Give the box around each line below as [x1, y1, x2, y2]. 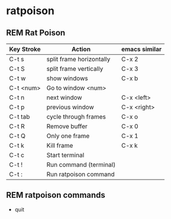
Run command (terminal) [46, 161, 116, 169]
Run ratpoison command [46, 170, 115, 178]
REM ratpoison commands [6, 190, 105, 200]
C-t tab [9, 113, 30, 120]
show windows [46, 74, 88, 82]
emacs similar [121, 45, 162, 53]
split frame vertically [46, 65, 104, 73]
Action [71, 45, 91, 53]
